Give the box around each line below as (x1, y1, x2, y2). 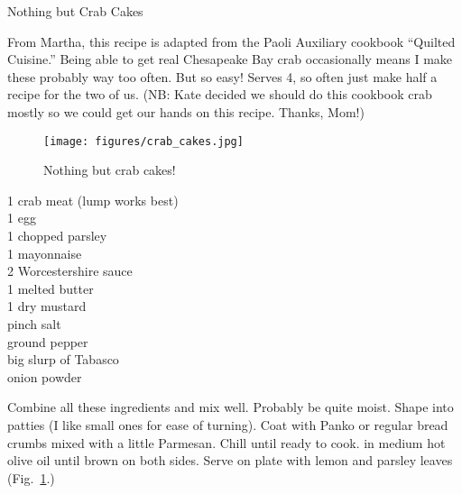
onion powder (7, 367, 82, 386)
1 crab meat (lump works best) (7, 190, 179, 209)
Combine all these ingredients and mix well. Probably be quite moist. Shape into (7, 398, 454, 416)
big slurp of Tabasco (7, 350, 119, 369)
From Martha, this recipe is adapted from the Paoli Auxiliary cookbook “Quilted (7, 32, 456, 50)
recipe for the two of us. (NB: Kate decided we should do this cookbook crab (7, 85, 432, 104)
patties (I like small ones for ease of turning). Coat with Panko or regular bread (7, 415, 448, 434)
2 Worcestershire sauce (7, 261, 133, 280)
